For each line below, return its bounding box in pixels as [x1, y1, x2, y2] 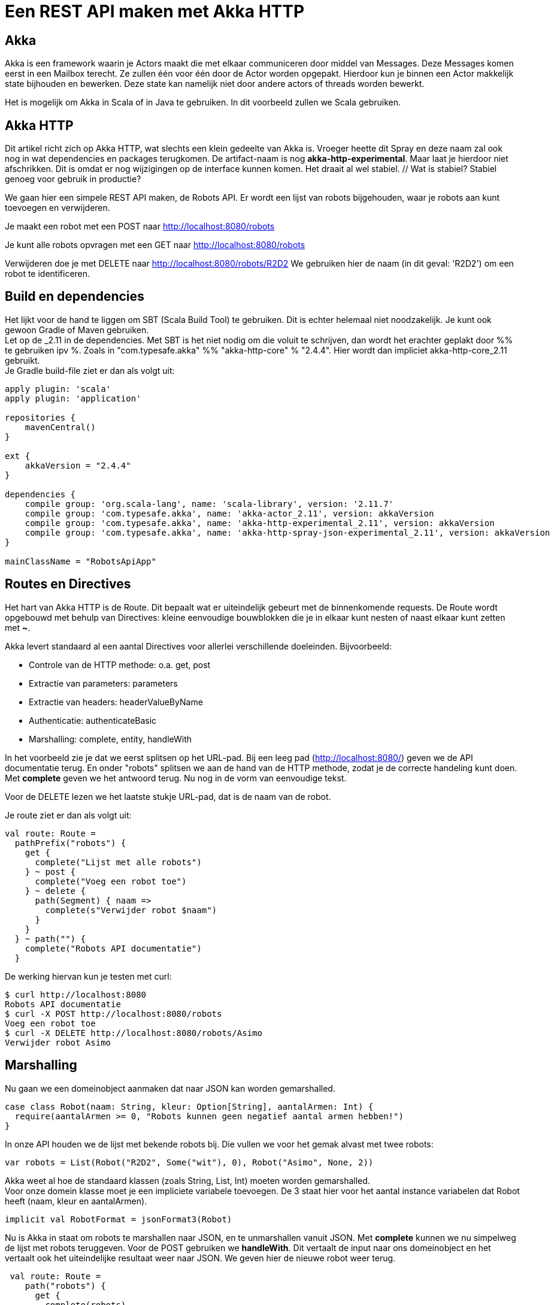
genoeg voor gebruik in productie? [5, 174, 141, 185]
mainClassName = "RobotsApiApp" [5, 556, 156, 566]
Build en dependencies [5, 289, 144, 304]
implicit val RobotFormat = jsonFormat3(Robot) [5, 1214, 232, 1224]
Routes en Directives [5, 576, 131, 592]
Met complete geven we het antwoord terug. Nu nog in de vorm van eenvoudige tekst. [5, 772, 347, 783]
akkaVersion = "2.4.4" [25, 460, 131, 470]
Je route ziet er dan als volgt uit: [5, 809, 132, 820]
